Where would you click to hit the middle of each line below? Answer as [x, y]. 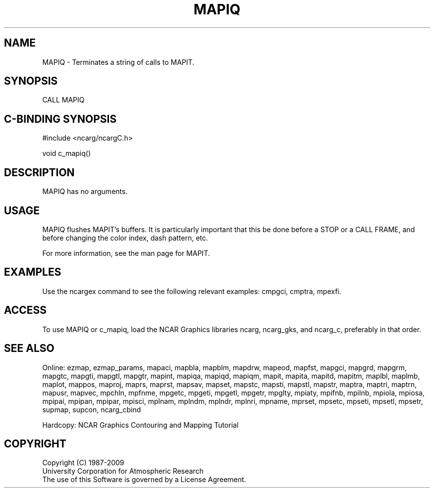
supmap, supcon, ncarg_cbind [92, 409]
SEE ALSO [29, 348]
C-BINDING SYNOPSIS [60, 119]
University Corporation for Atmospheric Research [123, 471]
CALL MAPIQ [63, 100]
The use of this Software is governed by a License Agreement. [144, 480]
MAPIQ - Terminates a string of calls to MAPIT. [118, 62]
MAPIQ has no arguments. [85, 192]
